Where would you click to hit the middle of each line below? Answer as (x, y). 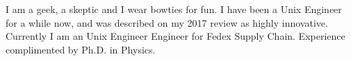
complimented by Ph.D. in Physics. (81, 49)
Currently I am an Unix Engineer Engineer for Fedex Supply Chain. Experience (175, 36)
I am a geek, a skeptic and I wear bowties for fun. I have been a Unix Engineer (174, 9)
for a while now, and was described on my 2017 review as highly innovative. (167, 22)
